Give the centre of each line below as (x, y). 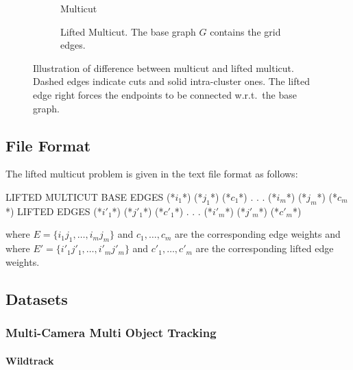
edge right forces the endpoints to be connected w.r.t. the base (165, 94)
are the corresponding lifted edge (265, 248)
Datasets (37, 298)
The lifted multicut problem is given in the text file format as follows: (152, 174)
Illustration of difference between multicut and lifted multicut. (163, 67)
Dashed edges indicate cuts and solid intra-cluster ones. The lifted (171, 81)
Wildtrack (30, 360)
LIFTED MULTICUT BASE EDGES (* (90, 196)
